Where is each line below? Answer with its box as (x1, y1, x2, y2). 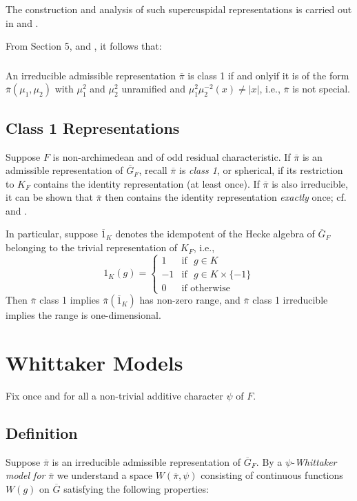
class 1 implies (39, 293, 100, 307)
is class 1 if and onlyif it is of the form (187, 68, 349, 82)
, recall (139, 163, 167, 177)
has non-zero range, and (139, 293, 241, 307)
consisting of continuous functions (201, 468, 343, 482)
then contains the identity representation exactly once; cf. (105, 190, 347, 204)
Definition (6, 422, 78, 443)
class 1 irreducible (252, 293, 328, 307)
